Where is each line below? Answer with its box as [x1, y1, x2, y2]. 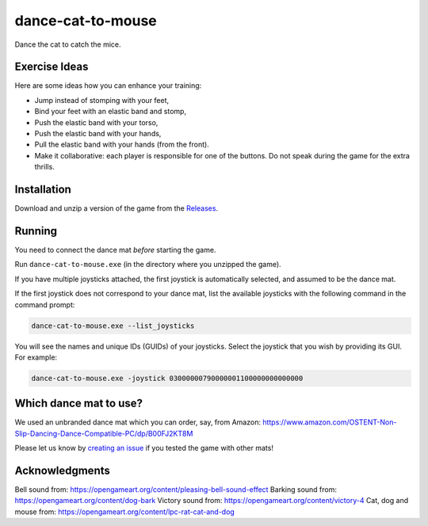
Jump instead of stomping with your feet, [34, 95, 170, 105]
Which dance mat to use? [14, 397, 143, 410]
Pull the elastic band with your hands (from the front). [34, 139, 209, 150]
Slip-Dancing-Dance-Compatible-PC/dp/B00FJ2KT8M [14, 429, 193, 438]
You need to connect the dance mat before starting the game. [14, 246, 216, 254]
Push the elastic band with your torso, [34, 117, 159, 127]
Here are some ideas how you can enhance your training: [14, 81, 202, 90]
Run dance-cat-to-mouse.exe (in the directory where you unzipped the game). [14, 260, 281, 269]
